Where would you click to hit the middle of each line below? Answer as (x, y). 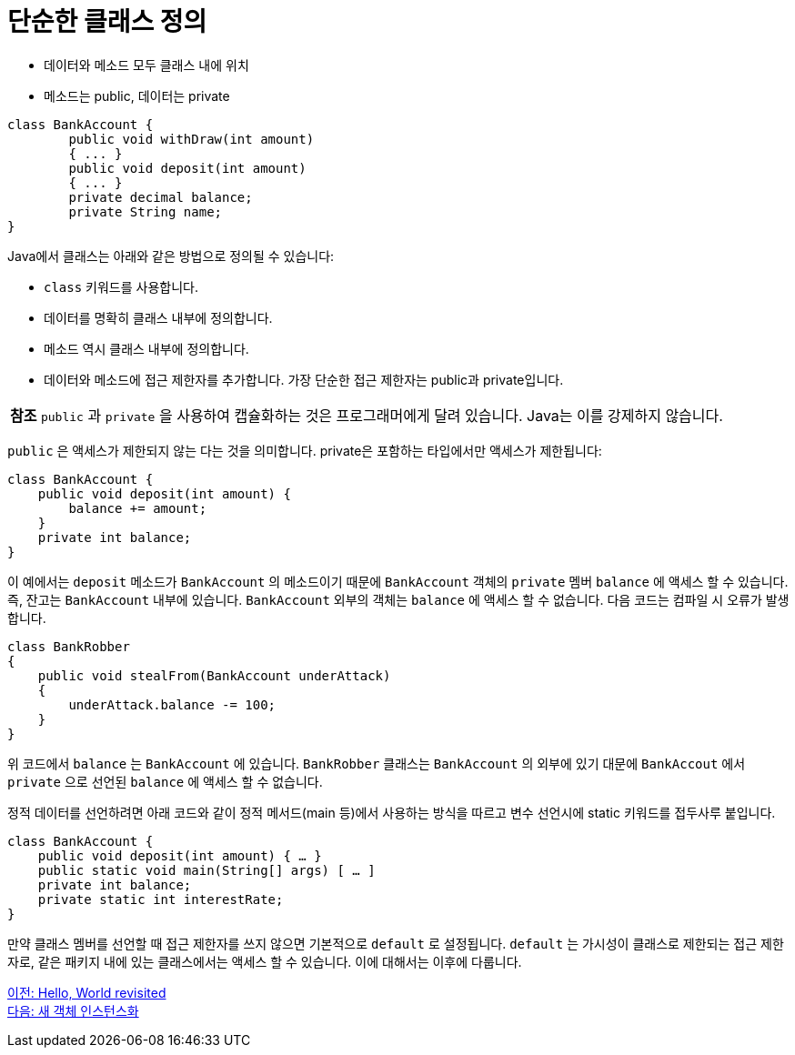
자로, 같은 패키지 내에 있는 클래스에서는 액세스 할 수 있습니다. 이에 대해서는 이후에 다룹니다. (265, 961)
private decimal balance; (161, 197)
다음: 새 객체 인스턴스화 (73, 1010)
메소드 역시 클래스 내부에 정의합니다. (146, 348)
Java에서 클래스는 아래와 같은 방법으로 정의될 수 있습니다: (171, 256)
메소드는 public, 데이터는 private (137, 95)
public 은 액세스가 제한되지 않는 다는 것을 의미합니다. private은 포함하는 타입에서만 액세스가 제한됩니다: (305, 450)
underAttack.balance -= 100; (172, 704)
